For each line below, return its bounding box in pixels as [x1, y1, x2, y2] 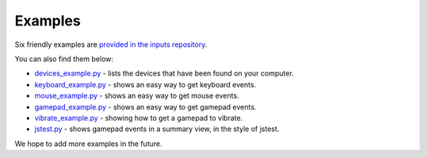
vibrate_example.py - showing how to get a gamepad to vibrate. [34, 113, 243, 122]
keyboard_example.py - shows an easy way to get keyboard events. [34, 79, 257, 89]
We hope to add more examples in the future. [14, 139, 162, 148]
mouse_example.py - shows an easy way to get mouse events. [34, 91, 239, 101]
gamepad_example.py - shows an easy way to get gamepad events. [34, 102, 257, 111]
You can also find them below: [14, 54, 114, 64]
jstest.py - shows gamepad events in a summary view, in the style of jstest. [34, 124, 280, 134]
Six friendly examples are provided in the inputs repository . [14, 40, 208, 49]
